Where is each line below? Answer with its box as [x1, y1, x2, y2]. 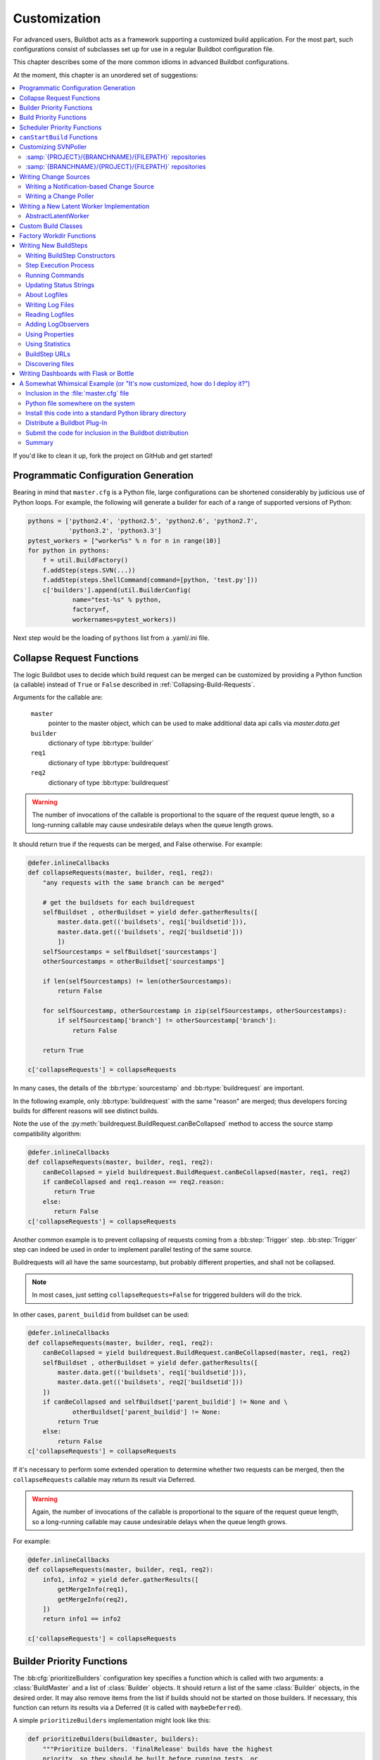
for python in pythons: [27, 546, 110, 555]
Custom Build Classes [19, 222, 83, 230]
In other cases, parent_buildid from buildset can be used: [13, 1310, 189, 1319]
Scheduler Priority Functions [19, 123, 102, 132]
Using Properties [25, 329, 75, 338]
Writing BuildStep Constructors [25, 251, 115, 260]
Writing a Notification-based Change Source [25, 182, 155, 191]
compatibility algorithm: [13, 1129, 82, 1138]
